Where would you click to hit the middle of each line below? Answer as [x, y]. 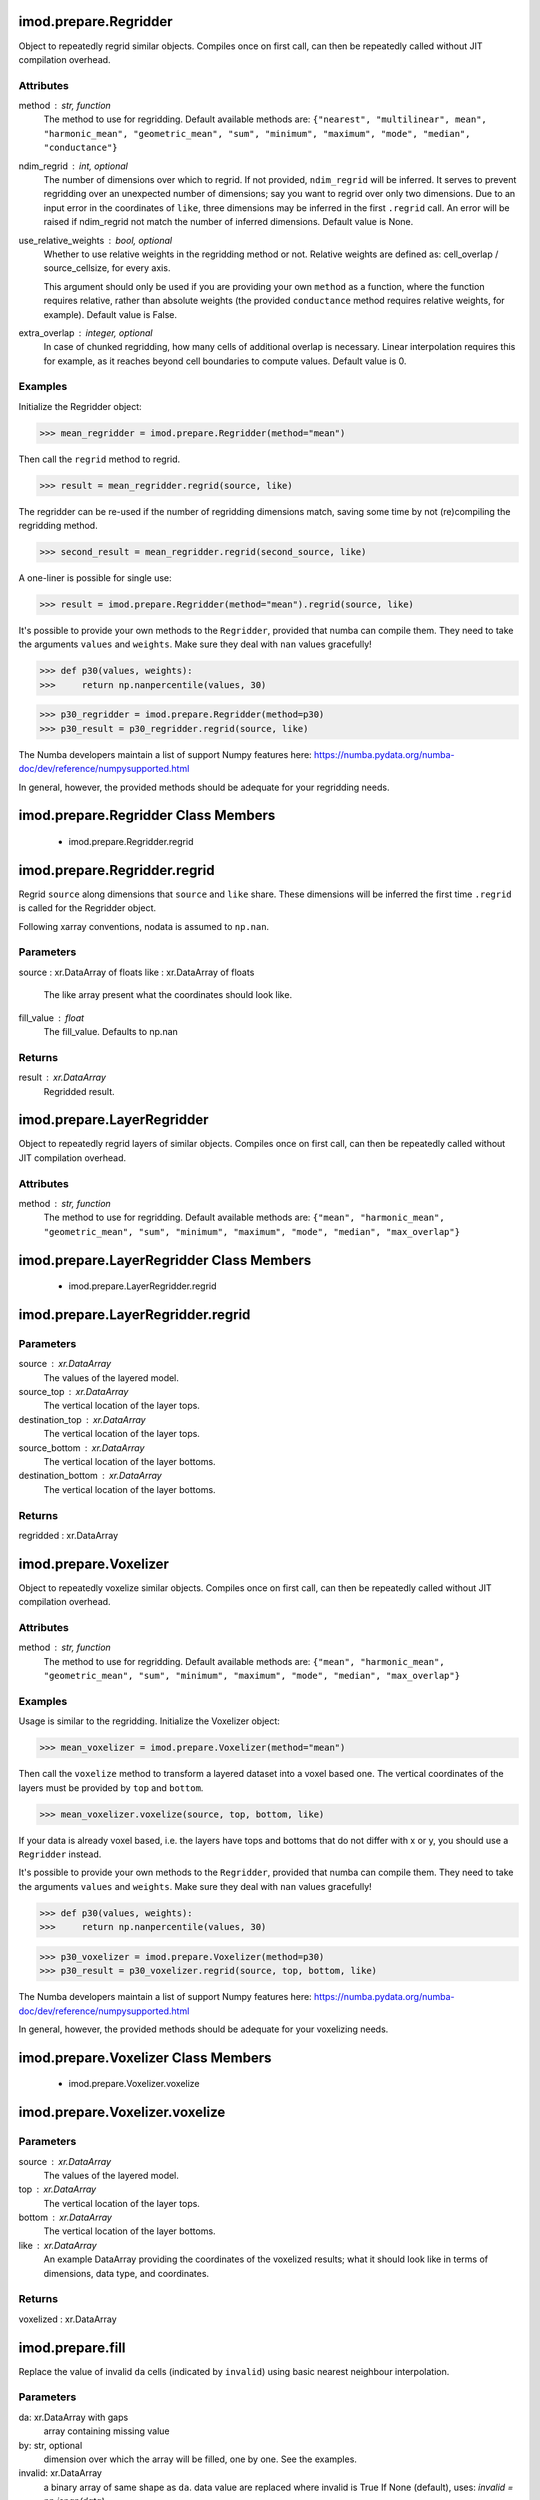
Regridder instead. [60, 1854]
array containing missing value [106, 2431]
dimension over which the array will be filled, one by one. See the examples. [200, 2459]
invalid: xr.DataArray [60, 2473]
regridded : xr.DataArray [68, 1535]
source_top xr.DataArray [73, 1392]
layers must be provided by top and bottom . [111, 1787]
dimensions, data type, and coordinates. [126, 2273]
